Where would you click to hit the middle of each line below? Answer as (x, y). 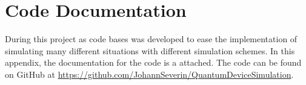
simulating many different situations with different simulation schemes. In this (150, 50)
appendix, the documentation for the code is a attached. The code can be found (153, 62)
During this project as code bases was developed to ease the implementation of (151, 39)
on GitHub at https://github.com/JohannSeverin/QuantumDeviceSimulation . (149, 74)
